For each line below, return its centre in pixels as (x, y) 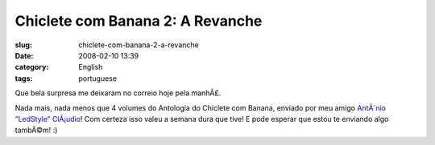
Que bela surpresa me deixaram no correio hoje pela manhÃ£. (118, 93)
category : (32, 67)
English (91, 67)
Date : (24, 55)
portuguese (97, 78)
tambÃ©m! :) (36, 130)
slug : (23, 45)
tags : (24, 78)
